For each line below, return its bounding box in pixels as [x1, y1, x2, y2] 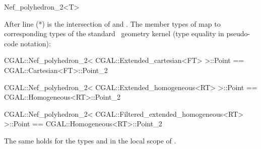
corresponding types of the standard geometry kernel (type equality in [4, 28, 224, 39]
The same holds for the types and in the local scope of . [4, 135, 176, 145]
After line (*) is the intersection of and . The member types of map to [4, 18, 221, 29]
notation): [20, 38, 51, 48]
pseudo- [226, 28, 250, 39]
